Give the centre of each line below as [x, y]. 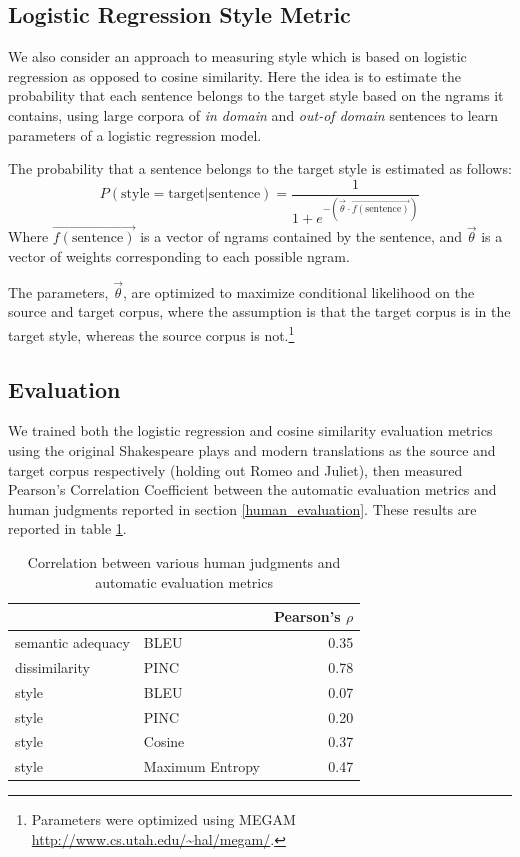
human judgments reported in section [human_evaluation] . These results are [242, 508]
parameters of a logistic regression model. [135, 134]
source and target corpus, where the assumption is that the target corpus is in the [259, 311]
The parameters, [58, 291]
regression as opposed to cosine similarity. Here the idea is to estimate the [234, 75]
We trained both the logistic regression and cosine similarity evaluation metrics [250, 430]
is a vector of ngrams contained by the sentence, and [301, 236]
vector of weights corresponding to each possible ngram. [179, 255]
